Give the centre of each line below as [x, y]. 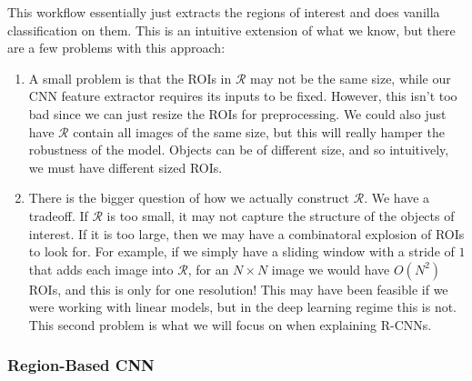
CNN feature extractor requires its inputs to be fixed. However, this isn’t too [243, 96]
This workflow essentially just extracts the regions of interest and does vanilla [224, 12]
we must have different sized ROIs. [126, 167]
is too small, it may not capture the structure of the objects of [281, 215]
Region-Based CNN [81, 365]
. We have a [397, 198]
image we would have [331, 269]
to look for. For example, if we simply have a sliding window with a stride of [241, 251]
